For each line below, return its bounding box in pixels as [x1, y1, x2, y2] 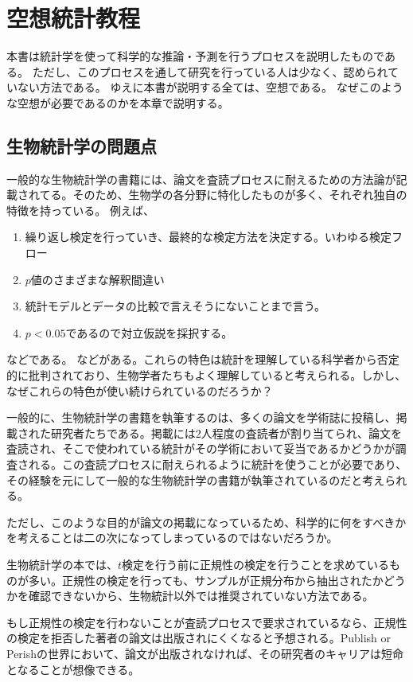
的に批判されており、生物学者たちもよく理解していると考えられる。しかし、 [6, 367, 407, 384]
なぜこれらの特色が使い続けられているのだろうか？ [6, 382, 273, 399]
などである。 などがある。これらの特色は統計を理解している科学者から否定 [6, 351, 399, 368]
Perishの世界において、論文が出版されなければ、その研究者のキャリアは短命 [6, 645, 403, 661]
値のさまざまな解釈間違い [30, 271, 165, 287]
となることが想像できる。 [6, 661, 140, 677]
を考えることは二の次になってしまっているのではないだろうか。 [6, 529, 338, 546]
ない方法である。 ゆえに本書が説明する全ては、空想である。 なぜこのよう [17, 79, 403, 95]
